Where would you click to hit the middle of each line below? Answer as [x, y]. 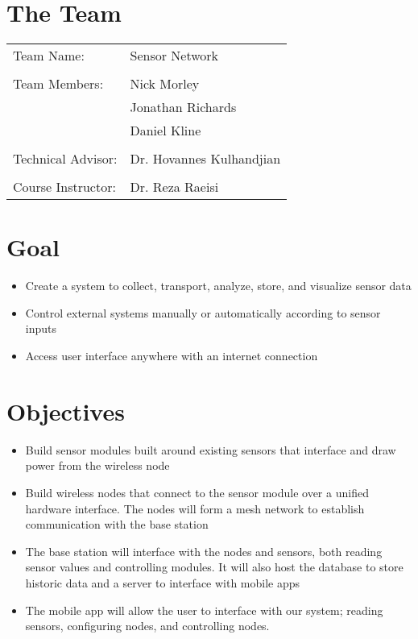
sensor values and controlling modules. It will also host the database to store [214, 567]
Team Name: [49, 56]
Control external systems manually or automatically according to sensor [203, 312]
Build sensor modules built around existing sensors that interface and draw [211, 449]
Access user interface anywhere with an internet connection [172, 356]
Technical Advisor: [65, 159]
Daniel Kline [166, 131]
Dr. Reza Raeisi [174, 187]
